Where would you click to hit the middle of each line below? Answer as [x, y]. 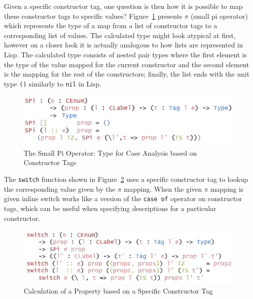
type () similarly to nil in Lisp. [53, 83]
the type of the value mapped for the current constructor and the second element [126, 64]
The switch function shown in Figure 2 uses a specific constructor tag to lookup [126, 179]
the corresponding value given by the [60, 189]
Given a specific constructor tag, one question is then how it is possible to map [123, 6]
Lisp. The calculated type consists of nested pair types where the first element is [126, 54]
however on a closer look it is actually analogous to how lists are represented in [124, 45]
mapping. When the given [163, 189]
